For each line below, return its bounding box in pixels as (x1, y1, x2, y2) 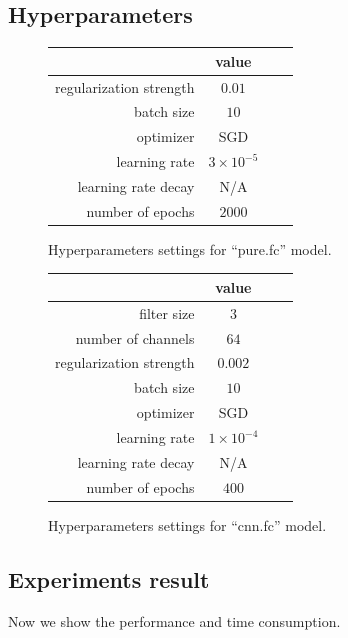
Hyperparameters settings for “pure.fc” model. (48, 238, 332, 259)
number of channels (75, 327, 195, 348)
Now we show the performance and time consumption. (8, 610, 341, 631)
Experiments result (8, 563, 210, 594)
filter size (139, 302, 195, 323)
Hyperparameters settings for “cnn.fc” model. (48, 514, 327, 535)
